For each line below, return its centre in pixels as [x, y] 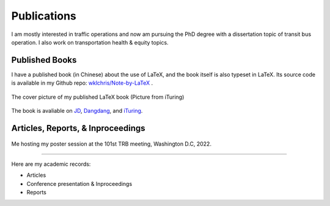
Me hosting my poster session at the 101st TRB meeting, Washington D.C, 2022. [112, 144]
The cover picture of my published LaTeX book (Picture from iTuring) [98, 97]
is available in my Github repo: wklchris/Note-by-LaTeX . [82, 83]
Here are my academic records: [51, 164]
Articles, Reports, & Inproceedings [79, 128]
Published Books [44, 60]
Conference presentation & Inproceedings [79, 183]
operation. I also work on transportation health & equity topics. [90, 42]
